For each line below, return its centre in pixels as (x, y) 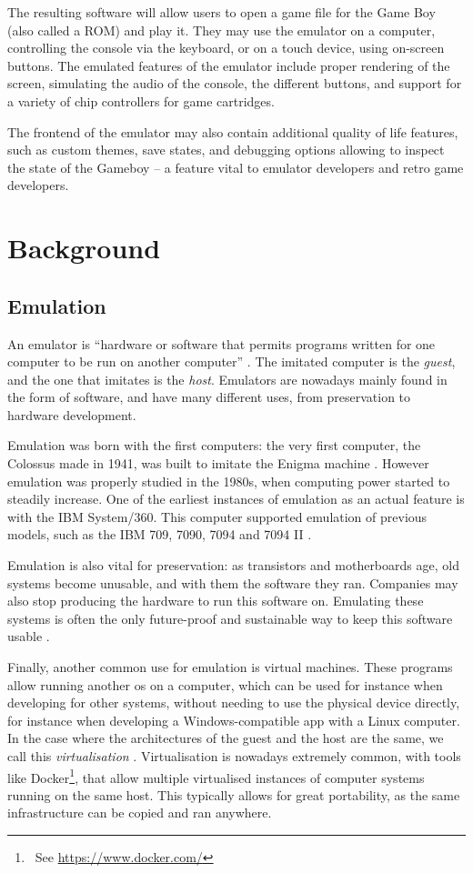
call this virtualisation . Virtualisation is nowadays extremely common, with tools (234, 755)
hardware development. (72, 414)
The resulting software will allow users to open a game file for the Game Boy (221, 12)
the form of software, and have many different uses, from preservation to (209, 397)
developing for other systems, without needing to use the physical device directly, (234, 702)
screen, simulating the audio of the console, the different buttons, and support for (235, 83)
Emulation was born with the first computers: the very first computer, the (214, 445)
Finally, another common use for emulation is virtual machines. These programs (230, 667)
